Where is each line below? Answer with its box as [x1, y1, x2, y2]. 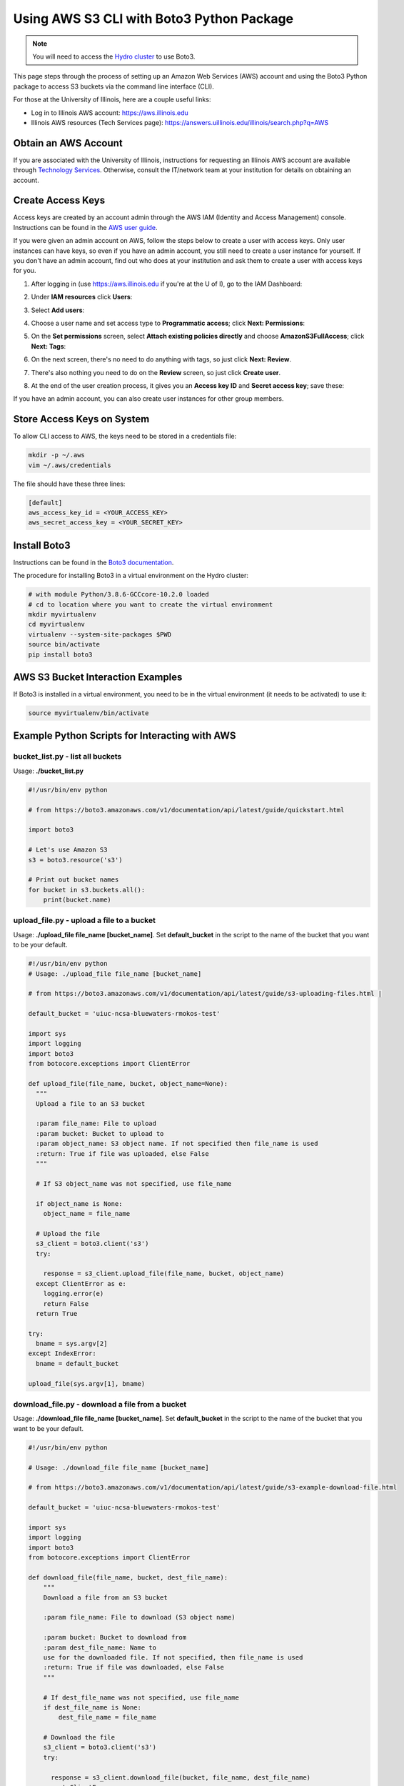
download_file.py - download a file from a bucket [13, 1399, 187, 1409]
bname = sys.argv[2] [36, 1339, 108, 1348]
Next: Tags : [31, 341, 66, 350]
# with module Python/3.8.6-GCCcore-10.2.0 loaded [28, 590, 210, 599]
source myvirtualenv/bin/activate [28, 709, 149, 717]
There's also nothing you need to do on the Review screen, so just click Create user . [31, 368, 281, 376]
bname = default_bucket [36, 1360, 119, 1367]
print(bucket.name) [43, 896, 112, 904]
